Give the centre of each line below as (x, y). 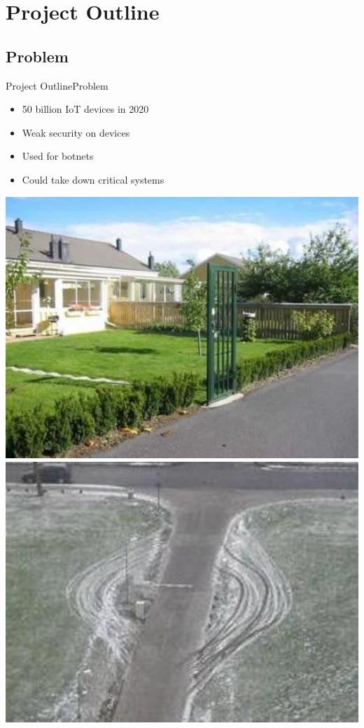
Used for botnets (58, 156)
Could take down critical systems (93, 179)
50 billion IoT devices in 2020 (85, 109)
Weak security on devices (76, 132)
